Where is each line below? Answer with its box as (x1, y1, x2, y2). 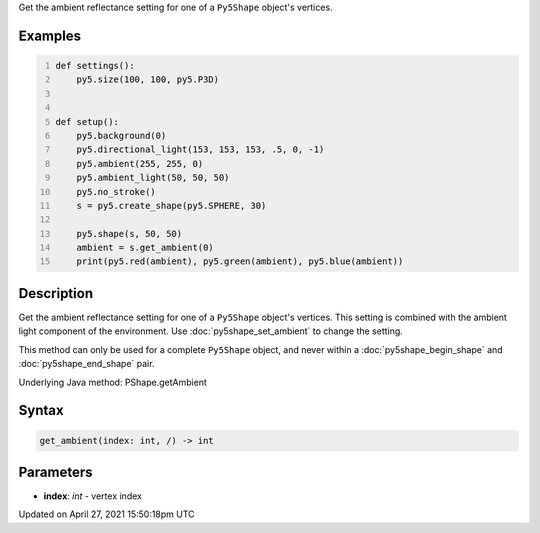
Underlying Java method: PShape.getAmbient (18, 376, 207, 388)
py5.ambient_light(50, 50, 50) (76, 172, 230, 184)
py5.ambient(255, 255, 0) (76, 158, 204, 169)
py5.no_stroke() (76, 186, 157, 197)
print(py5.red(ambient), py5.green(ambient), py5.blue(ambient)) (76, 256, 404, 267)
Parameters (18, 463, 93, 480)
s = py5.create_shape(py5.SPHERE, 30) (76, 200, 267, 211)
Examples (18, 27, 82, 44)
